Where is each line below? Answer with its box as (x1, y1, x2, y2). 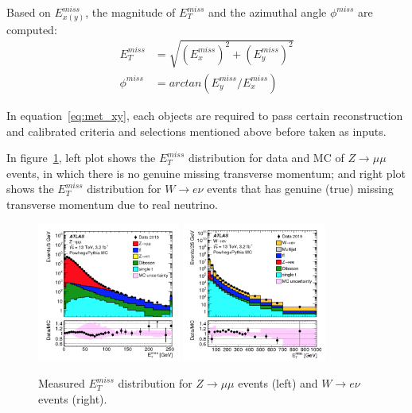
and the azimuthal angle (208, 4, 327, 20)
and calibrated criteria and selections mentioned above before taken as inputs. (6, 122, 387, 139)
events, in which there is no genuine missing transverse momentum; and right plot (6, 164, 406, 181)
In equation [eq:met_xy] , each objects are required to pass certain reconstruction (6, 106, 403, 123)
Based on (6, 4, 51, 20)
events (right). (38, 391, 107, 407)
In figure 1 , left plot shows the (6, 149, 156, 166)
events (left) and (238, 375, 318, 392)
